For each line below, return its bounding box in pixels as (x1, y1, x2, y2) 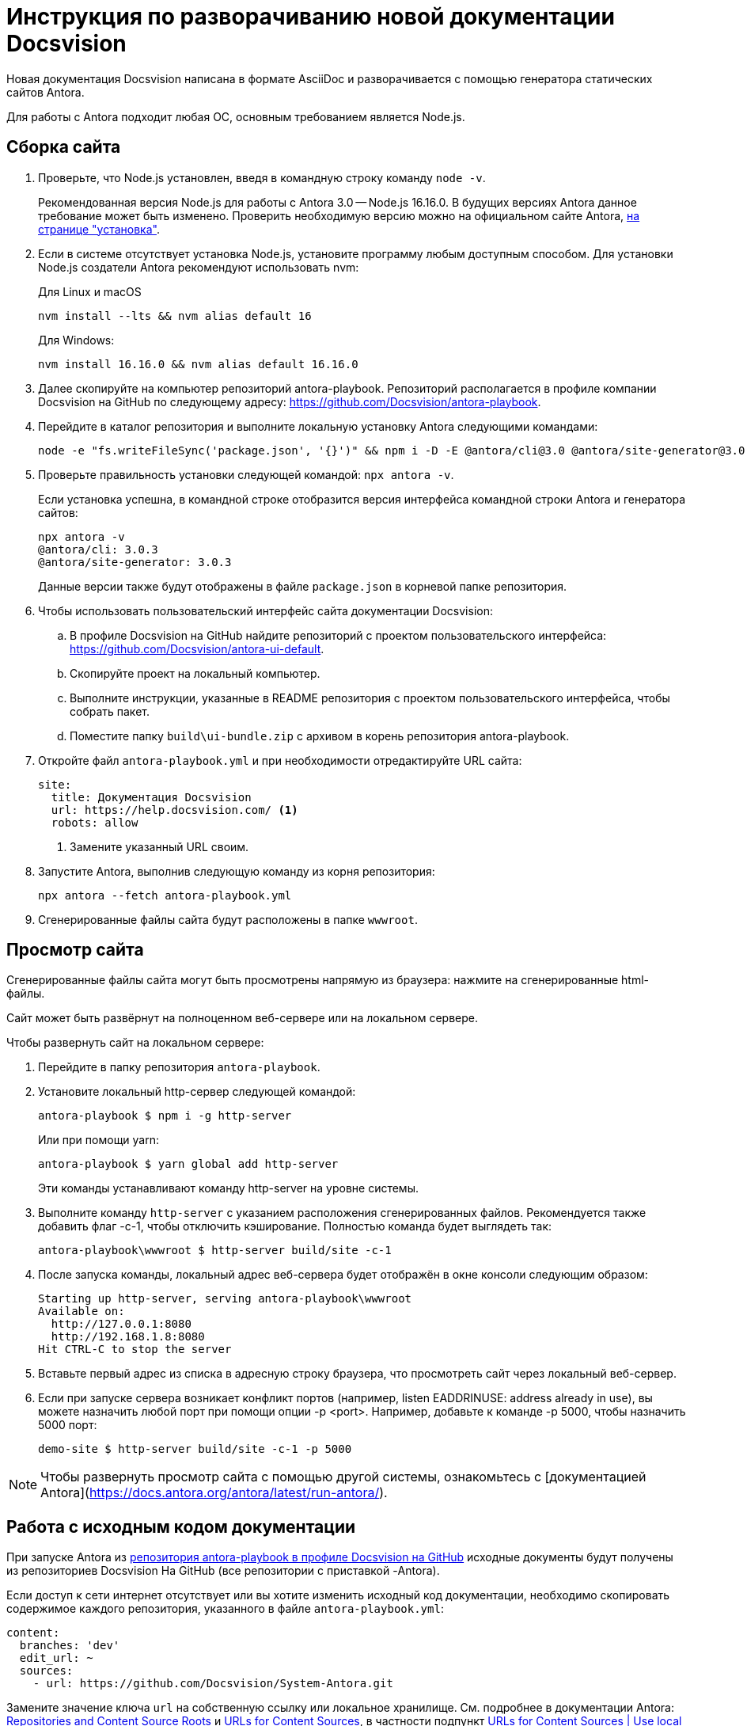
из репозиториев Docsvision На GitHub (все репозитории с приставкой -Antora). (6, 1564, 440, 1578)
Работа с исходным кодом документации (6, 1516, 356, 1537)
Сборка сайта (6, 137, 121, 158)
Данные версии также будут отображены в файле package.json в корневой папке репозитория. (38, 579, 567, 593)
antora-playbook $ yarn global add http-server (38, 1158, 339, 1171)
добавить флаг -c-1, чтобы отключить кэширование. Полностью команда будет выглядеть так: (38, 1219, 552, 1234)
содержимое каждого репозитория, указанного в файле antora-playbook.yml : (6, 1602, 444, 1616)
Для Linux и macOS (38, 284, 142, 298)
